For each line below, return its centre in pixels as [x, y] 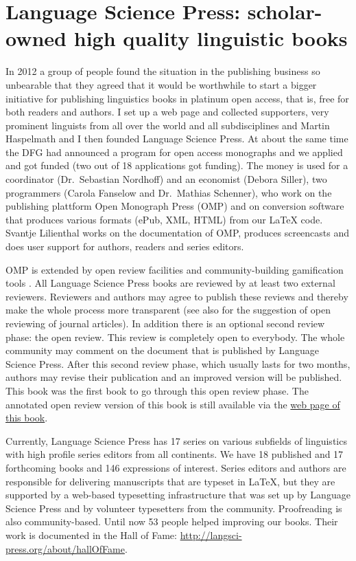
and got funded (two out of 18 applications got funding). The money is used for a [177, 165]
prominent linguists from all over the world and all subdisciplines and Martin [168, 125]
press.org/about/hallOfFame [65, 548]
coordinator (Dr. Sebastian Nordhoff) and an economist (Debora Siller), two [166, 179]
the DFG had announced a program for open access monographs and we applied [174, 152]
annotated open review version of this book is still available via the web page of [173, 404]
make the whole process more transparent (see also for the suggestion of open [168, 310]
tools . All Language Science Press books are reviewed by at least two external [170, 283]
